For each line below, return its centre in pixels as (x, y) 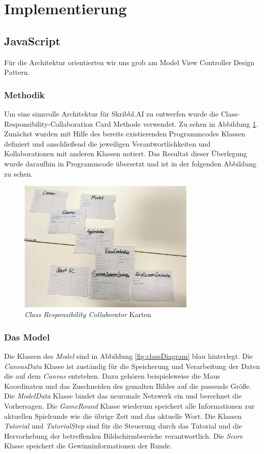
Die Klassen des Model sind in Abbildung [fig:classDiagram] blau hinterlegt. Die (129, 356)
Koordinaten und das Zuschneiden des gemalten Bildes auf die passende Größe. (128, 386)
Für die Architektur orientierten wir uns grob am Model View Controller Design (129, 62)
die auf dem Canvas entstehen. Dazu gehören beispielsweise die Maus (112, 376)
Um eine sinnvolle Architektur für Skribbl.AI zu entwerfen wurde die (111, 113)
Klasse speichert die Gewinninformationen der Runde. (88, 446)
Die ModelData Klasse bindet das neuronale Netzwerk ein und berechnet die (123, 396)
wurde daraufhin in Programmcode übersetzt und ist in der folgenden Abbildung (130, 163)
